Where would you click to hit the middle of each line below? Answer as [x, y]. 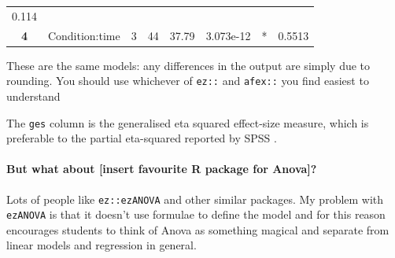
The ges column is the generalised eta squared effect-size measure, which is [188, 122]
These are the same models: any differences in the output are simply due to [188, 65]
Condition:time [84, 35]
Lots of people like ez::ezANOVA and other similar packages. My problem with [195, 199]
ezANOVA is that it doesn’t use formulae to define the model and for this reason [196, 214]
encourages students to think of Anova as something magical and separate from [198, 229]
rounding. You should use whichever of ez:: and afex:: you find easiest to [188, 81]
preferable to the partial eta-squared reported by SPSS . [142, 138]
